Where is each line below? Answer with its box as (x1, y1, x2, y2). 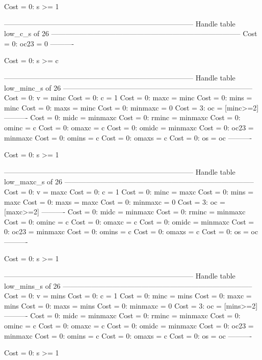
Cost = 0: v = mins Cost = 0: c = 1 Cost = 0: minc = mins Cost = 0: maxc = (4, 290, 252, 301)
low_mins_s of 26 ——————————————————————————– (4, 280, 252, 291)
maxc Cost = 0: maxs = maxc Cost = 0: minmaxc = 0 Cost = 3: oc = (4, 196, 225, 207)
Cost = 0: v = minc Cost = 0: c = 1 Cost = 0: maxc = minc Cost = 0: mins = (4, 92, 252, 103)
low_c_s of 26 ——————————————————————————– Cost (4, 28, 257, 39)
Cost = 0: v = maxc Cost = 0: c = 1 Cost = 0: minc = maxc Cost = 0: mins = (4, 186, 254, 197)
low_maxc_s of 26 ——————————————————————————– (4, 176, 254, 187)
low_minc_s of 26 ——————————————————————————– (4, 82, 252, 93)
